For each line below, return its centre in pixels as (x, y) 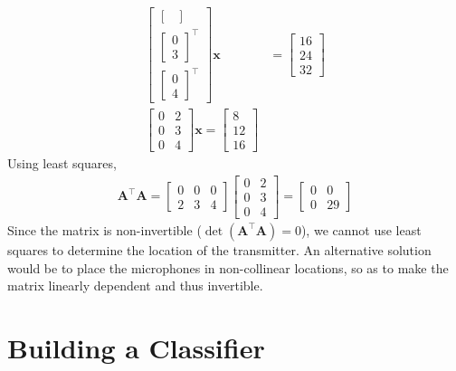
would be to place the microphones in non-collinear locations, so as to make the (228, 267)
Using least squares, (62, 163)
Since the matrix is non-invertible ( (104, 229)
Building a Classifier (136, 347)
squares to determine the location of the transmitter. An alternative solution (219, 249)
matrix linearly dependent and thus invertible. (135, 285)
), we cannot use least (361, 229)
